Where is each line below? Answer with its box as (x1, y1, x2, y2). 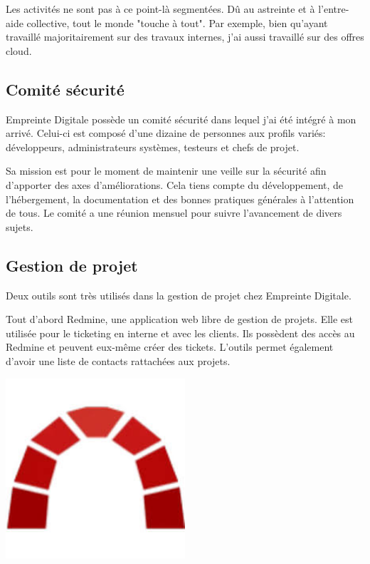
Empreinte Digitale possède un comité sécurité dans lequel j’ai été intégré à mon (6, 111, 356, 126)
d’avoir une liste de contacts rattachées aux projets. (6, 353, 231, 368)
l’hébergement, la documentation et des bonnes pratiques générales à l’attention (6, 191, 354, 206)
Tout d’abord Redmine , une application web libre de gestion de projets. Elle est (6, 312, 354, 327)
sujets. (6, 219, 33, 234)
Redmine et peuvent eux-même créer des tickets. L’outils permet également (6, 339, 334, 354)
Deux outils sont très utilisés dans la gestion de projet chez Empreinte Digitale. (6, 287, 351, 302)
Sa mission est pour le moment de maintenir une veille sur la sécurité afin (6, 163, 327, 178)
